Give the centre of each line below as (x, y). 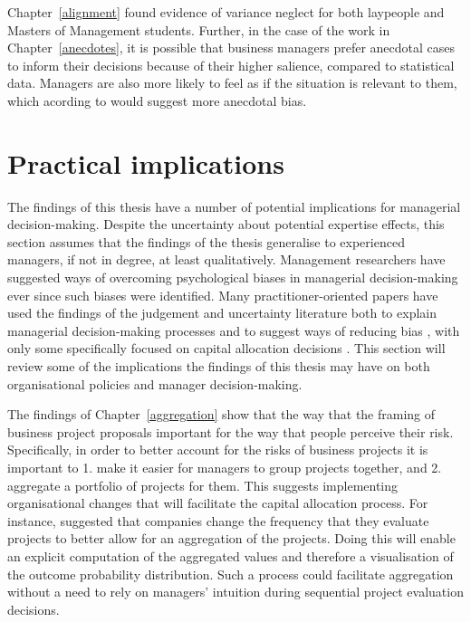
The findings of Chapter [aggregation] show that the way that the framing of (221, 414)
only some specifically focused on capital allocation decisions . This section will (226, 348)
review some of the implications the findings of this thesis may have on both (219, 366)
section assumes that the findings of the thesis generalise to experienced (206, 241)
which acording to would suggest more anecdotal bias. (157, 100)
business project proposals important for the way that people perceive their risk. (231, 431)
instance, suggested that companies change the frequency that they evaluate (218, 520)
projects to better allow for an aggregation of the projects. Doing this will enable (231, 538)
